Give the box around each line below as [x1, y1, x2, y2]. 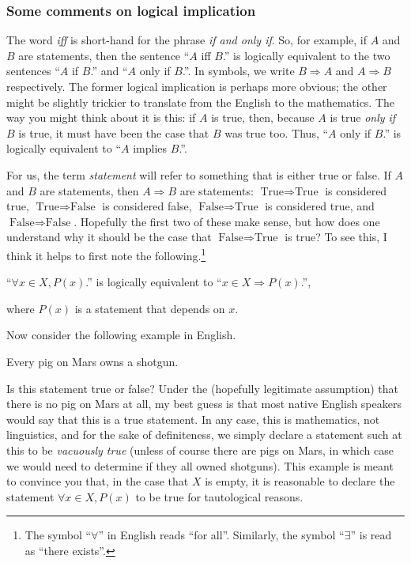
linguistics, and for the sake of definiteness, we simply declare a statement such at [6, 426, 402, 443]
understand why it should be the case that [6, 229, 212, 245]
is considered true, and [265, 198, 375, 214]
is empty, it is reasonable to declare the [205, 473, 395, 489]
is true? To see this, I [285, 229, 387, 245]
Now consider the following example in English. [6, 327, 236, 343]
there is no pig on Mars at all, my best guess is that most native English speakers [6, 395, 402, 412]
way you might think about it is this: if [6, 109, 196, 126]
